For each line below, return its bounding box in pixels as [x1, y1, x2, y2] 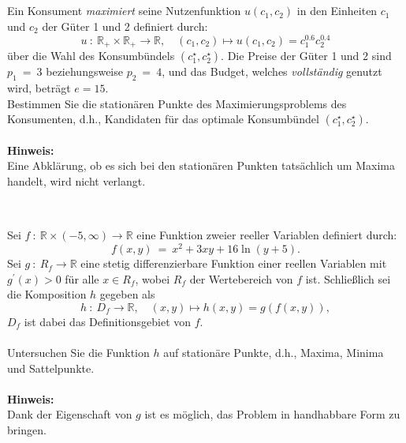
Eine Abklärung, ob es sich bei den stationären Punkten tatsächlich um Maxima [7, 157, 395, 174]
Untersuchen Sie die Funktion [7, 344, 150, 361]
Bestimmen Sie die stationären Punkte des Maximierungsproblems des [7, 95, 347, 111]
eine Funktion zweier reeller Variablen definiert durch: [136, 227, 397, 243]
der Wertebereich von [189, 270, 293, 287]
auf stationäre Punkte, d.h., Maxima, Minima [163, 344, 384, 361]
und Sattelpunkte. [7, 359, 95, 376]
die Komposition [7, 286, 87, 302]
